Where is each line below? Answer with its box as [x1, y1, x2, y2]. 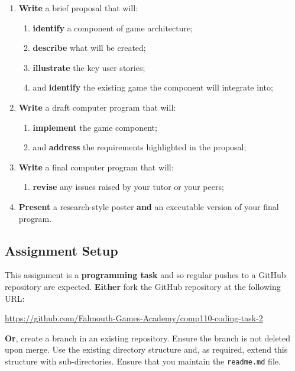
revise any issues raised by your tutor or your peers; [33, 180, 224, 193]
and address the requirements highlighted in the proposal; [33, 141, 247, 153]
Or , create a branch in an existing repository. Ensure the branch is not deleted [5, 331, 291, 344]
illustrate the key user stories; [33, 61, 145, 73]
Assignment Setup [5, 241, 118, 259]
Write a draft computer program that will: [18, 101, 176, 113]
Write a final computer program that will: [18, 160, 174, 173]
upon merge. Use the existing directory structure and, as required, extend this [5, 343, 288, 356]
